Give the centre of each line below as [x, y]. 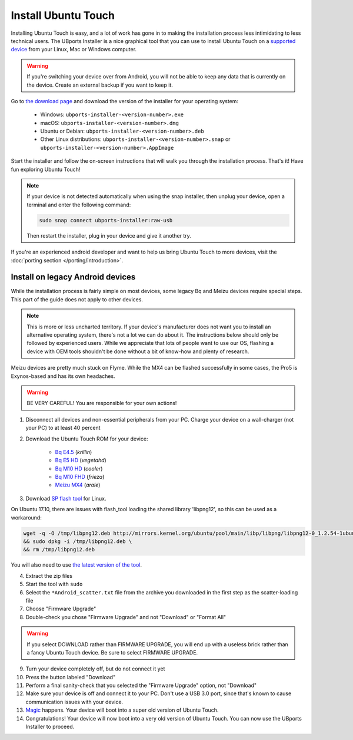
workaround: [26, 517]
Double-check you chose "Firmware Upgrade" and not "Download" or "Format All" [126, 617]
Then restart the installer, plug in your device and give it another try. [109, 235]
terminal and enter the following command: [79, 205]
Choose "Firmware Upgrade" [61, 609]
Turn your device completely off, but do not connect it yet [95, 669]
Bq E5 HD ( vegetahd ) [81, 461]
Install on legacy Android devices [73, 277]
